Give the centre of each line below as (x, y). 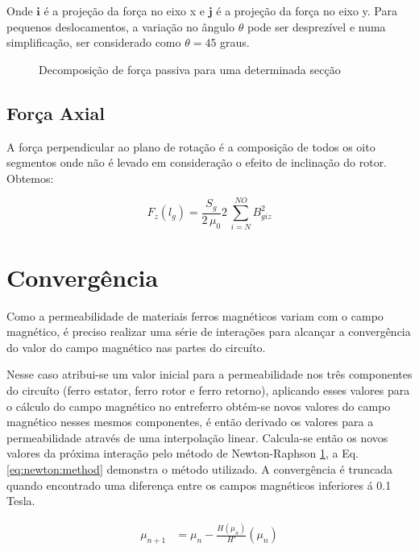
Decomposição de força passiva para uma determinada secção (190, 69)
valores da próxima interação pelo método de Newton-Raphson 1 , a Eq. (183, 453)
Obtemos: (30, 178)
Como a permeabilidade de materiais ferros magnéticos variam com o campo (195, 315)
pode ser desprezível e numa (316, 26)
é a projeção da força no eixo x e (124, 10)
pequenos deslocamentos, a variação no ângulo (120, 26)
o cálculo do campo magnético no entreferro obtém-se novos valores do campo (199, 406)
